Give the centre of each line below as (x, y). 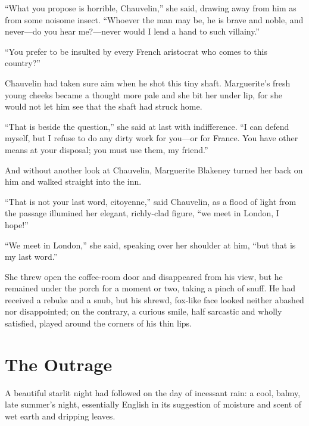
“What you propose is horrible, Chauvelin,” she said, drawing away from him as (151, 8)
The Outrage (59, 364)
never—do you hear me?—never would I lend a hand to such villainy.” (132, 31)
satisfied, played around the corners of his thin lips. (98, 323)
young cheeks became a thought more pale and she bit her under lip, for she (143, 94)
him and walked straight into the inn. (73, 181)
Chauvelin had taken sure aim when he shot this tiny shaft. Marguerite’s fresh (148, 83)
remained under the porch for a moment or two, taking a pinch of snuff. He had (150, 288)
